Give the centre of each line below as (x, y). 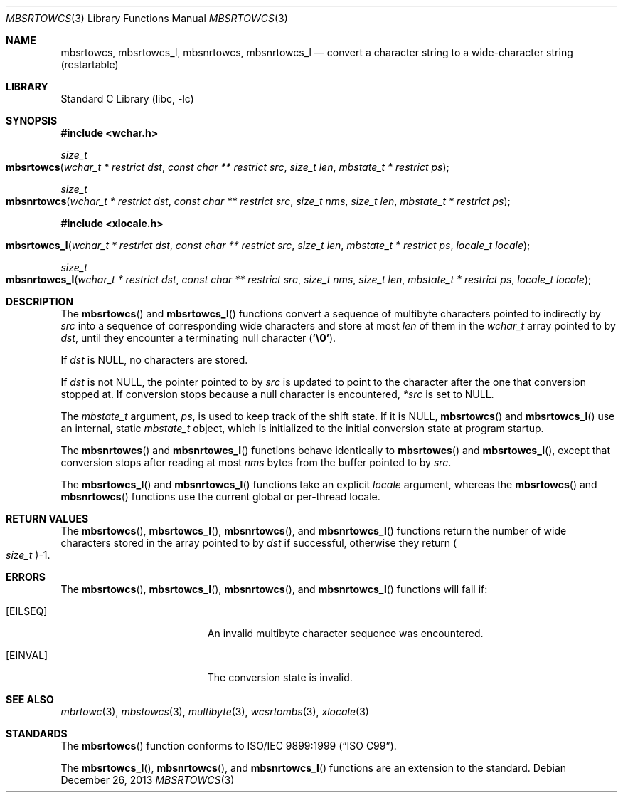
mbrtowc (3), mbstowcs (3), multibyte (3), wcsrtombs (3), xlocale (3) (215, 712)
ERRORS (26, 577)
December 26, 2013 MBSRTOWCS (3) (148, 780)
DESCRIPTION (40, 301)
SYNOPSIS (32, 121)
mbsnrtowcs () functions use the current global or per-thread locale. (220, 497)
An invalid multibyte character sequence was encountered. (345, 633)
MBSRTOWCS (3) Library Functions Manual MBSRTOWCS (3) (147, 18)
